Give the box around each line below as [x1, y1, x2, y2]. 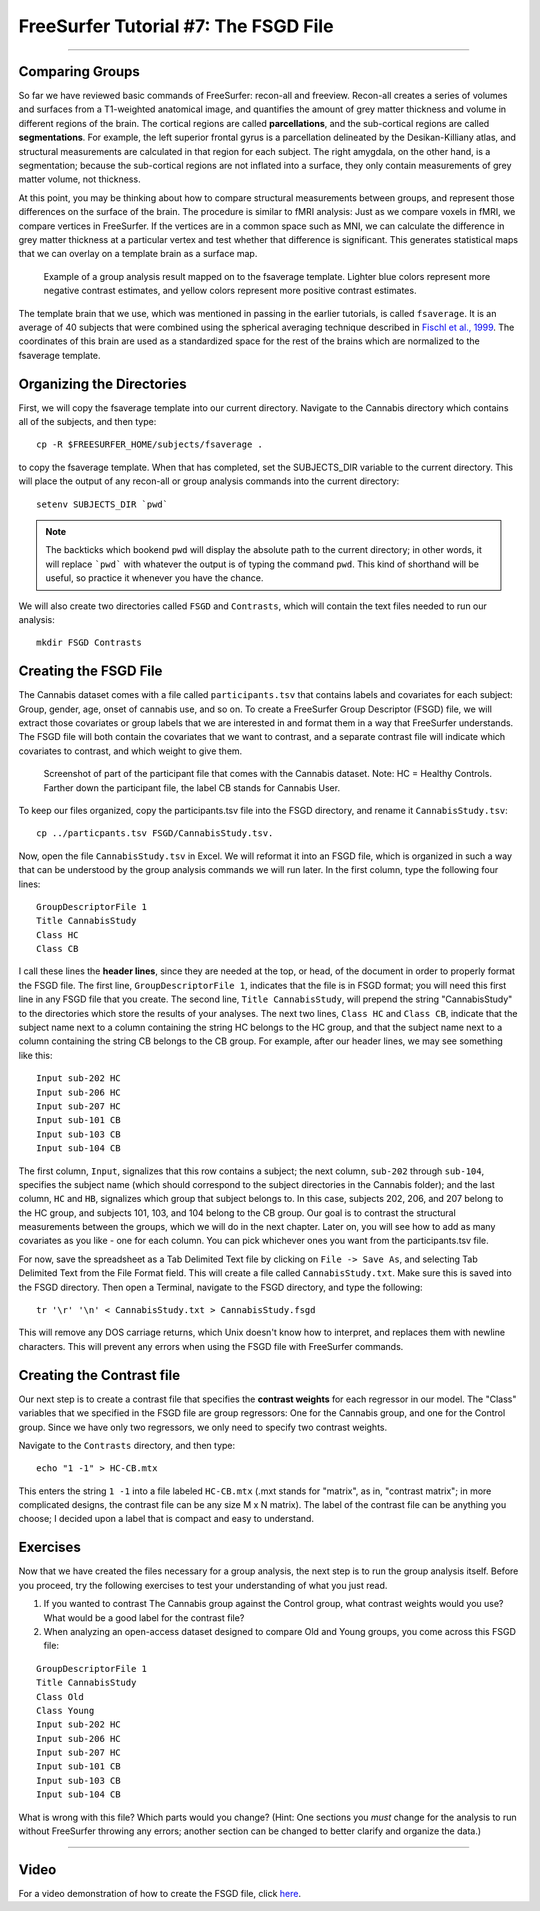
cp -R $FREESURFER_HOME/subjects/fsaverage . [36, 439, 264, 450]
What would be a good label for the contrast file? [43, 1611, 245, 1624]
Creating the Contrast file [18, 1366, 180, 1384]
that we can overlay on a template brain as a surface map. [18, 248, 258, 260]
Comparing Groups [18, 63, 140, 80]
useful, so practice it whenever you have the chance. [45, 572, 264, 584]
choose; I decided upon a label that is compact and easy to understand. [18, 1513, 315, 1525]
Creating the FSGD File [18, 663, 163, 680]
